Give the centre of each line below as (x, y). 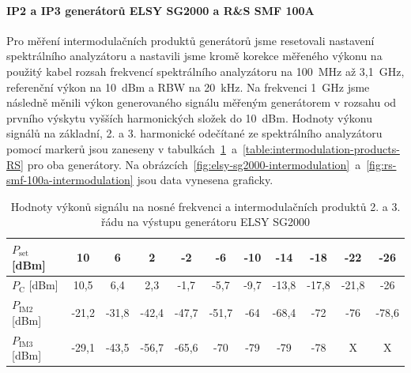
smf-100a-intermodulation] (70, 180)
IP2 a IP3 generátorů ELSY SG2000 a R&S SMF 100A (160, 10)
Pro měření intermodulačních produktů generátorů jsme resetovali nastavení (190, 40)
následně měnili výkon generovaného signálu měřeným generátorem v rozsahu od (202, 102)
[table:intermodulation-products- (321, 148)
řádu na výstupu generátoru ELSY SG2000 (205, 222)
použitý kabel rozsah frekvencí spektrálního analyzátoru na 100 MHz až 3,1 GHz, (205, 71)
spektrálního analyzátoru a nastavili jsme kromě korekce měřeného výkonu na (194, 56)
